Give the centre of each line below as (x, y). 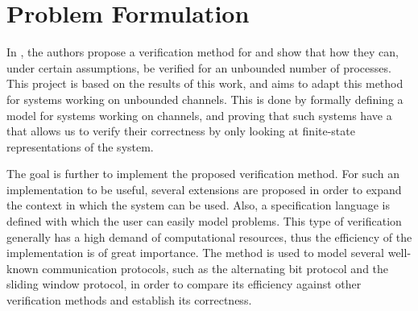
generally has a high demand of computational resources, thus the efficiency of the (209, 236)
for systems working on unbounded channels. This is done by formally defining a (205, 99)
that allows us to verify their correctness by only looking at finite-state (181, 131)
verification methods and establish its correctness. (129, 300)
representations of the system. (80, 146)
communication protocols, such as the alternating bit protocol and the (215, 268)
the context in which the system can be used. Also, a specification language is (199, 205)
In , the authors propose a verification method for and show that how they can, (203, 52)
